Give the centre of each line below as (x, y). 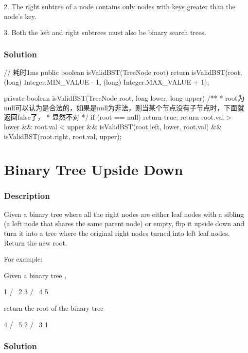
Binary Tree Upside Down (94, 169)
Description (27, 196)
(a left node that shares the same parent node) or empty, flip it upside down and (124, 223)
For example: (23, 259)
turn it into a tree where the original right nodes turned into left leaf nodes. (117, 233)
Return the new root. (35, 242)
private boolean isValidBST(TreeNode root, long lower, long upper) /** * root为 (124, 98)
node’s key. (20, 16)
